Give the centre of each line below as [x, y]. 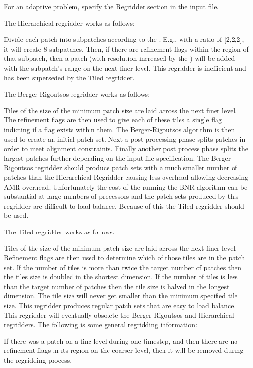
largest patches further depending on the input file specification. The [107, 158]
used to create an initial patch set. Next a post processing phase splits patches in [125, 139]
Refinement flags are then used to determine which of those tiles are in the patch [125, 258]
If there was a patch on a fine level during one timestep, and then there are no [121, 340]
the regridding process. [38, 360]
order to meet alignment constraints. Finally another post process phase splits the [126, 148]
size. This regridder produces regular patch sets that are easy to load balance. [120, 305]
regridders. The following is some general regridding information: [100, 324]
